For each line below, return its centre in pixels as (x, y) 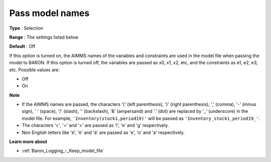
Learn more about (28, 142)
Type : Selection (26, 28)
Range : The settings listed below (44, 37)
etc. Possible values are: (34, 70)
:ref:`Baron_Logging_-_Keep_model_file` (63, 151)
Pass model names (49, 13)
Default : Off (22, 46)
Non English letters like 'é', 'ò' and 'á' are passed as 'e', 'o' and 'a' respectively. (103, 132)
